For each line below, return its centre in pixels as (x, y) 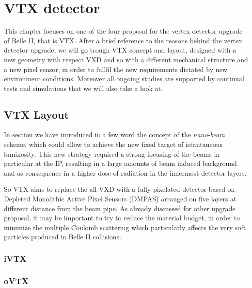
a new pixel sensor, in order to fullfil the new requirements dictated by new (116, 69)
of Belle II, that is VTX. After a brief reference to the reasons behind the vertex (123, 40)
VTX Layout (36, 114)
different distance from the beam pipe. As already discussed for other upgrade (120, 208)
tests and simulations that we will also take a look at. (83, 88)
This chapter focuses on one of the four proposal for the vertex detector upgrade (123, 31)
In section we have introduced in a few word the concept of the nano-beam (114, 135)
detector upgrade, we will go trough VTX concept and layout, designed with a (120, 50)
